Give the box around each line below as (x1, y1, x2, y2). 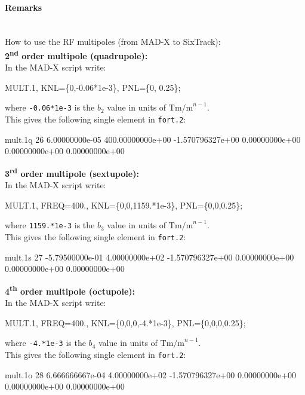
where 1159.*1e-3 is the (5, 219, 95, 231)
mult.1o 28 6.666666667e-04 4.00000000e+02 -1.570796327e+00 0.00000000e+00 (5, 368, 297, 381)
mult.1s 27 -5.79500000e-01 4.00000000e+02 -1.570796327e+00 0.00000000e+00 (5, 250, 294, 263)
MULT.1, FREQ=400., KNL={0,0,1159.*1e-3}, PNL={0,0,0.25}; (5, 198, 243, 211)
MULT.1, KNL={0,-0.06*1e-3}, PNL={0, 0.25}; (5, 81, 181, 93)
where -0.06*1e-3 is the (5, 101, 95, 114)
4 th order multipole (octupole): (5, 283, 135, 297)
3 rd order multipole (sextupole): (5, 165, 139, 179)
